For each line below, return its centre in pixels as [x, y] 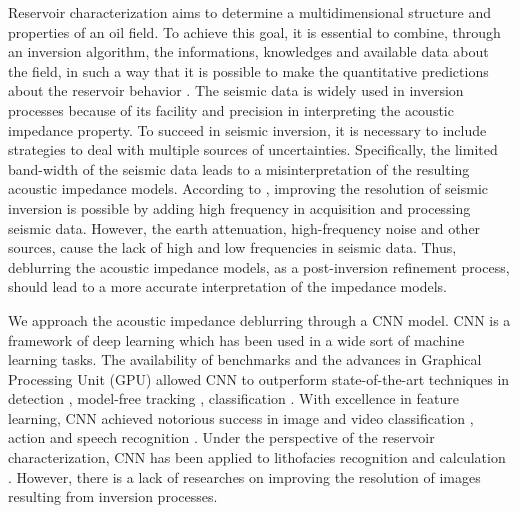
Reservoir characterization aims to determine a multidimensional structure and [249, 12]
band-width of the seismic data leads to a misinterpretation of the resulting [239, 168]
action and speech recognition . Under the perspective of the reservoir [221, 437]
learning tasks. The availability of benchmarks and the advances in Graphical [245, 359]
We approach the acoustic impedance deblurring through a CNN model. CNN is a [259, 319]
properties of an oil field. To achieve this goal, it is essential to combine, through [254, 31]
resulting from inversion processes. [113, 496]
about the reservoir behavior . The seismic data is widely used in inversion [236, 90]
